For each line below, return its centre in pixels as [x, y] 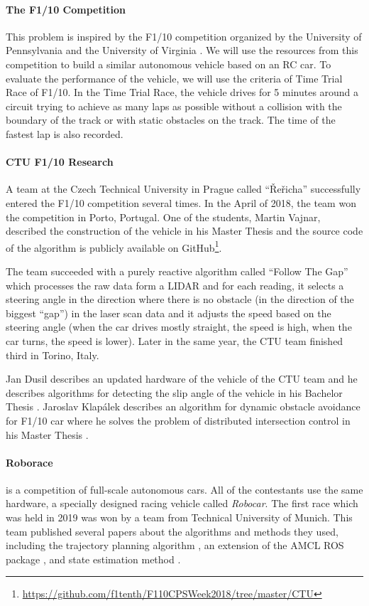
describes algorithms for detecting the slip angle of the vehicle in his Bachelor [174, 392]
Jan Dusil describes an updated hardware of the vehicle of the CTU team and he [182, 379]
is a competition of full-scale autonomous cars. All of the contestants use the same [184, 489]
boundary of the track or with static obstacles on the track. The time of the [171, 120]
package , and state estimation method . [93, 559]
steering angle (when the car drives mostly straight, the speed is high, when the [179, 327]
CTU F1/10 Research [60, 162]
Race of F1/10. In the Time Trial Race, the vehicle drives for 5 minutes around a [182, 92]
